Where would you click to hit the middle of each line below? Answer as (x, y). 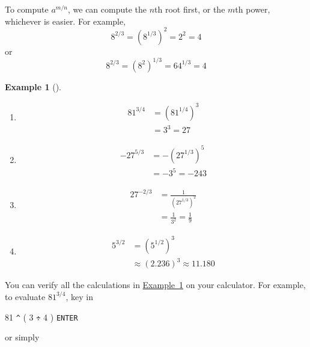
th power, (253, 9)
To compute (27, 9)
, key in (79, 296)
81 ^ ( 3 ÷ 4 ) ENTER (41, 317)
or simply (22, 337)
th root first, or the (190, 9)
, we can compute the (107, 9)
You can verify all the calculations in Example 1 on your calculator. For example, (155, 285)
